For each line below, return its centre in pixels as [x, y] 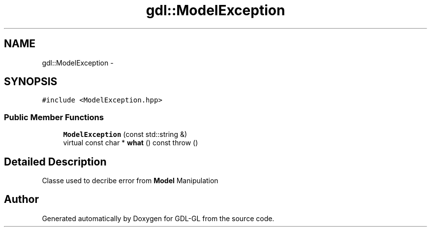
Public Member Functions [54, 117]
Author [21, 199]
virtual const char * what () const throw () [131, 143]
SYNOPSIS [31, 82]
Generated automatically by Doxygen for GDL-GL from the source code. [158, 218]
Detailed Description [55, 162]
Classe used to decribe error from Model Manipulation [130, 181]
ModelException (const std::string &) [125, 134]
